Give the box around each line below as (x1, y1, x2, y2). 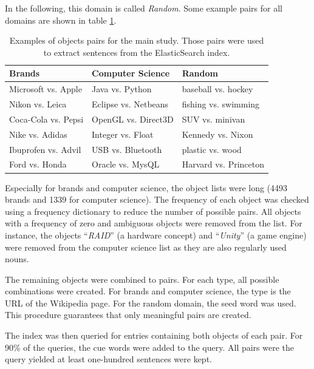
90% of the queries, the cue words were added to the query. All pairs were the (5, 340, 295, 353)
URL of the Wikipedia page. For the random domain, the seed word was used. (5, 296, 296, 309)
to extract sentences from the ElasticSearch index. (43, 46, 230, 58)
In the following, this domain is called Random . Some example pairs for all (5, 2, 282, 14)
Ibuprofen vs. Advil (9, 143, 81, 155)
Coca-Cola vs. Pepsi (9, 112, 84, 125)
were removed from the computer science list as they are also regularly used (5, 240, 287, 253)
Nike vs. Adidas (9, 127, 67, 140)
